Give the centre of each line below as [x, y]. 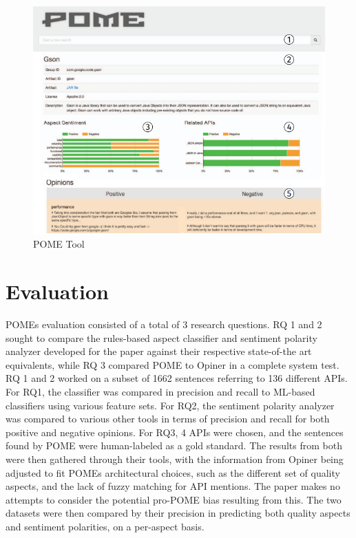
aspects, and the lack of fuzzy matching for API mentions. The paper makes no [173, 486]
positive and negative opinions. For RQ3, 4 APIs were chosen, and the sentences [175, 432]
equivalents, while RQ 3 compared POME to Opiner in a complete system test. [172, 364]
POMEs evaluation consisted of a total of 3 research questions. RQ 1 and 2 [164, 324]
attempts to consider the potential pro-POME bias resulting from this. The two [174, 499]
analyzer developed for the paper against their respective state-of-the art [159, 351]
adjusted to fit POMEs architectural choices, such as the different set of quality [173, 472]
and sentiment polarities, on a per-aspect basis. [105, 526]
